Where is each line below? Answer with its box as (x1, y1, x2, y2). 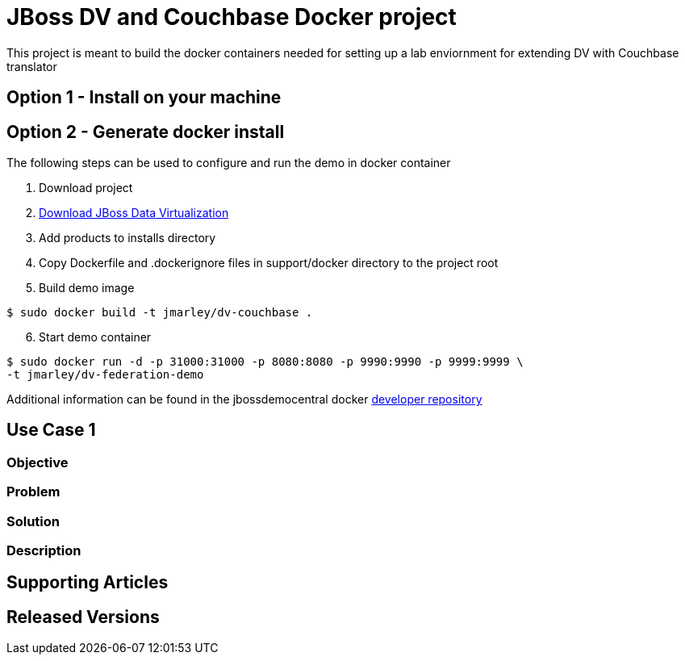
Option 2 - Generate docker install (6, 121, 285, 142)
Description (6, 542, 81, 559)
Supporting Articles (6, 572, 169, 593)
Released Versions (6, 606, 160, 627)
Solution (6, 512, 61, 529)
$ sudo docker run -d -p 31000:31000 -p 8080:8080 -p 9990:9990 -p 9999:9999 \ (6, 355, 524, 369)
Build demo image (39, 281, 135, 295)
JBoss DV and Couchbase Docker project (6, 3, 457, 31)
